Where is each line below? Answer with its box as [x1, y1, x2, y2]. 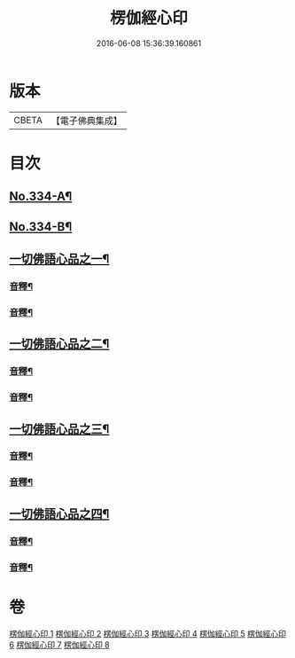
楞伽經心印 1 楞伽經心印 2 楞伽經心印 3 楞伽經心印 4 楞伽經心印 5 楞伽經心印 [9, 628, 286, 638]
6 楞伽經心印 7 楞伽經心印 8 [9, 639, 111, 650]
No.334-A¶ [9, 189, 73, 204]
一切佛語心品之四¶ [9, 506, 110, 521]
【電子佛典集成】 [50, 114, 122, 127]
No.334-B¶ [9, 219, 73, 234]
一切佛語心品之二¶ [9, 336, 110, 351]
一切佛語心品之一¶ [9, 252, 110, 267]
